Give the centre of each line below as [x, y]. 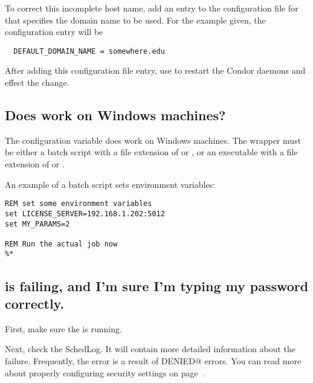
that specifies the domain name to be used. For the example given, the [135, 20]
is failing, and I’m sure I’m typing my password [157, 285]
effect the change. [37, 82]
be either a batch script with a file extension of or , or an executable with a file [151, 152]
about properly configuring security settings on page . [105, 372]
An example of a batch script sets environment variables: [110, 184]
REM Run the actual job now [61, 244]
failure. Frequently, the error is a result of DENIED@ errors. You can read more [153, 360]
